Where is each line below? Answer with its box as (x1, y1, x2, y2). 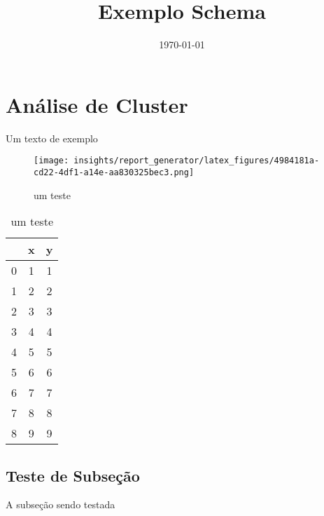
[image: (34, 156, 69, 166)
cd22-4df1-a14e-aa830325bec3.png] (34, 167, 195, 177)
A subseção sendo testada (6, 497, 115, 512)
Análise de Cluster (6, 90, 188, 118)
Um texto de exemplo (6, 130, 98, 145)
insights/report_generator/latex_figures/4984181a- (73, 156, 320, 166)
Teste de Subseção (6, 464, 140, 486)
